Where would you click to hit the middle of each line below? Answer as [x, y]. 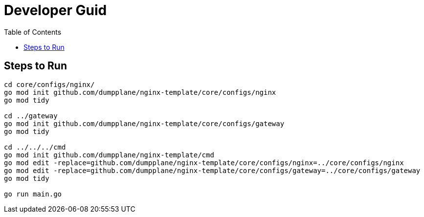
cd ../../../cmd [35, 147]
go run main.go [33, 194]
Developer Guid [56, 10]
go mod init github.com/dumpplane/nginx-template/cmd [109, 155]
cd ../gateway [31, 116]
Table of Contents [33, 32]
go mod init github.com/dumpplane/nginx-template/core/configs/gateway [144, 123]
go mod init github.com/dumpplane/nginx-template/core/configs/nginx [140, 92]
